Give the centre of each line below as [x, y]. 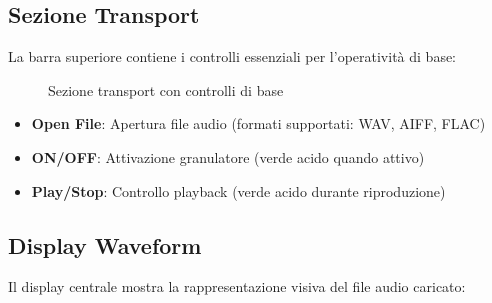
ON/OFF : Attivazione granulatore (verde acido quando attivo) [228, 156]
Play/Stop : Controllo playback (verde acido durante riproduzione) [238, 190]
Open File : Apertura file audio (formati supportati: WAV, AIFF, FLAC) [258, 123]
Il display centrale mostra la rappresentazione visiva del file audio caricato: [237, 286]
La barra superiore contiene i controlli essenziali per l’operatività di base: [232, 56]
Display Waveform [105, 244]
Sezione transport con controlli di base [166, 89]
